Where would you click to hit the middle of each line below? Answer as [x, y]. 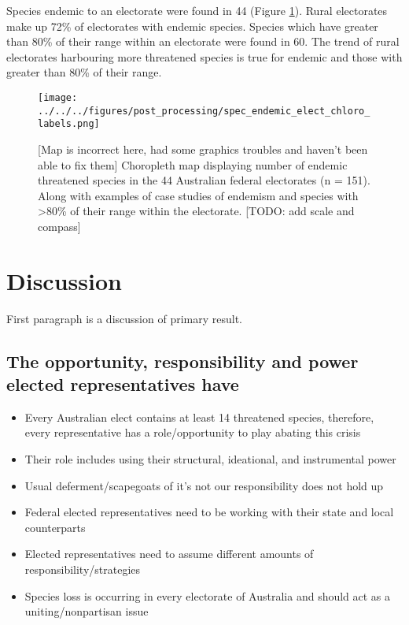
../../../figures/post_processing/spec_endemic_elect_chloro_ [204, 111]
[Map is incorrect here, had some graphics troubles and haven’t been [203, 149]
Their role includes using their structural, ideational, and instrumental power [210, 459]
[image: [58, 97]
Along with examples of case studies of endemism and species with [198, 195]
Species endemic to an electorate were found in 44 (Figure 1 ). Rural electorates [197, 10]
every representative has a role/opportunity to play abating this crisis [193, 432]
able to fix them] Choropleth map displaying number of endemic [193, 164]
